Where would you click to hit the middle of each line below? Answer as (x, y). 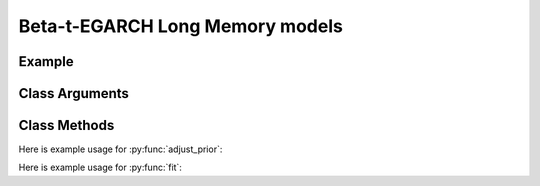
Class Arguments (74, 93)
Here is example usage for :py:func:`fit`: (100, 167)
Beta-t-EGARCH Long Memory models (181, 26)
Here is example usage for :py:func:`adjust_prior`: (120, 149)
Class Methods (66, 125)
